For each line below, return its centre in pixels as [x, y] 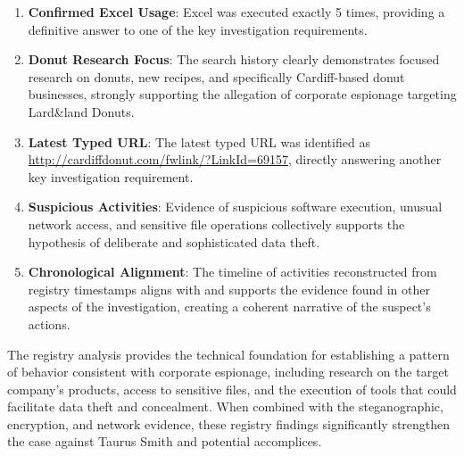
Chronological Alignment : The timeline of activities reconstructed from [232, 272]
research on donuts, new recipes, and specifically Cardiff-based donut [216, 76]
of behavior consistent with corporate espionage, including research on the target [228, 372]
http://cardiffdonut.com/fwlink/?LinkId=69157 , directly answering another [235, 159]
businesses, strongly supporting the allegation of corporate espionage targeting [242, 94]
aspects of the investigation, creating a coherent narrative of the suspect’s [229, 307]
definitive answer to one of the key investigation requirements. [198, 29]
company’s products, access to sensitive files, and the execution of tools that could [232, 389]
